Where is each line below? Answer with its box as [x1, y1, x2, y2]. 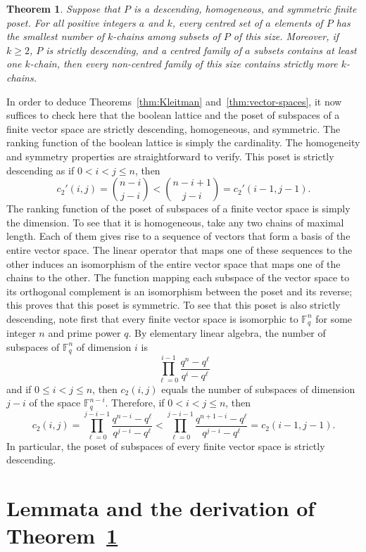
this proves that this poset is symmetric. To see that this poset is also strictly [6, 297, 341, 312]
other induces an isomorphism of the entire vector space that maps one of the [6, 256, 341, 271]
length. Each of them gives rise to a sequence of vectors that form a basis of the [6, 229, 351, 243]
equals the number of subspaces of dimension [161, 381, 355, 396]
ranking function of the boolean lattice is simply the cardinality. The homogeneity [6, 135, 360, 150]
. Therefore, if [105, 395, 165, 410]
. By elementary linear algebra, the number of [128, 326, 326, 340]
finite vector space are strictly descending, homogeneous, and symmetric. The [6, 121, 341, 136]
